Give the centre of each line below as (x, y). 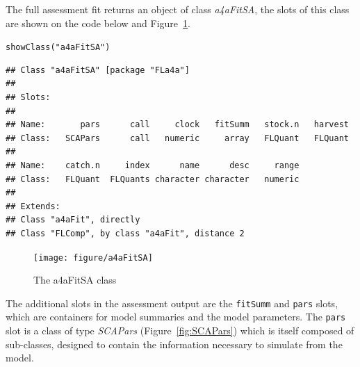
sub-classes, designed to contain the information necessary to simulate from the (174, 344)
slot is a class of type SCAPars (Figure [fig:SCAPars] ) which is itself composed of (180, 331)
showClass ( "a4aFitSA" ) (58, 48)
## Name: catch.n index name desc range (153, 165)
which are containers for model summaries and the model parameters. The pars (176, 317)
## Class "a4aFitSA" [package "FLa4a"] (98, 70)
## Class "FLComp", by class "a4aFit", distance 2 (125, 233)
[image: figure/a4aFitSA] (93, 258)
